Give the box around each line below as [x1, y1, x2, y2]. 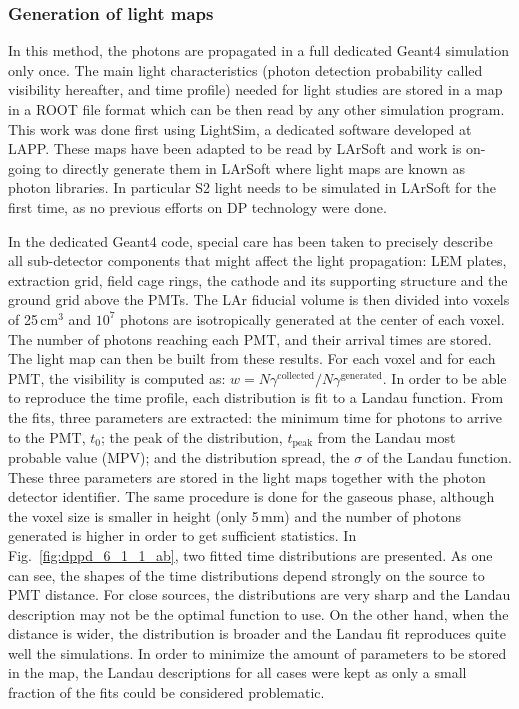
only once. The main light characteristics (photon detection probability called [8, 59, 483, 80]
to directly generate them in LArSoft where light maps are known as [45, 157, 466, 178]
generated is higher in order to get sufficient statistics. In [8, 525, 357, 546]
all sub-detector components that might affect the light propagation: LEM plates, [8, 250, 507, 271]
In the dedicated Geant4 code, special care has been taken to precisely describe [8, 230, 493, 251]
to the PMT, [8, 426, 86, 447]
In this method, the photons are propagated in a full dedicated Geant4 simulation [8, 40, 509, 61]
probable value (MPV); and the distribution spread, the [8, 446, 350, 467]
